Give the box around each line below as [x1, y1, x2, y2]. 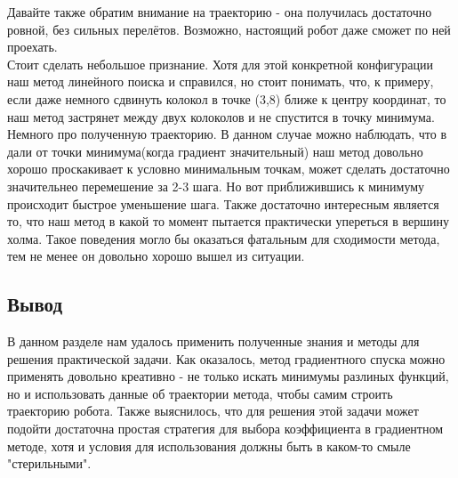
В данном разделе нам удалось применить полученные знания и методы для [7, 332, 420, 351]
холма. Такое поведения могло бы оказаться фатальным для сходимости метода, [7, 229, 440, 247]
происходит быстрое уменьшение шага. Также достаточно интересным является [7, 194, 439, 213]
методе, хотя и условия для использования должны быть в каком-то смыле [7, 436, 411, 455]
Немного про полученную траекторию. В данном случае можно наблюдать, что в [7, 125, 447, 143]
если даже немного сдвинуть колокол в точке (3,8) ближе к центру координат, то [7, 89, 446, 108]
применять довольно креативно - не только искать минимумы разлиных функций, [7, 367, 449, 385]
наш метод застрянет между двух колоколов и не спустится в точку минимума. [7, 107, 435, 126]
